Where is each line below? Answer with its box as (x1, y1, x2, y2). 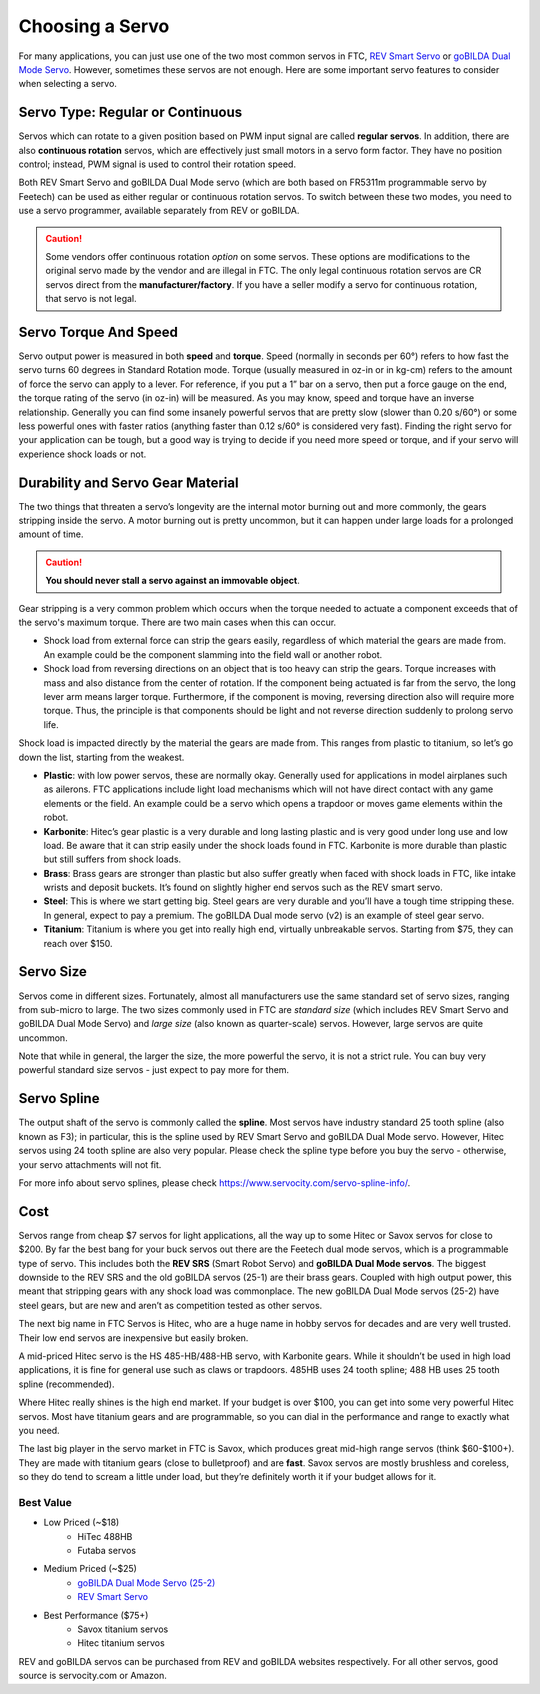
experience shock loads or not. (18, 448, 147, 460)
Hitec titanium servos (77, 1637, 165, 1649)
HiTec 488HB (77, 1530, 133, 1542)
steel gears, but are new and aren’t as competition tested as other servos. (18, 1299, 323, 1311)
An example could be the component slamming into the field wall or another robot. (43, 648, 383, 660)
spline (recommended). (18, 1378, 115, 1390)
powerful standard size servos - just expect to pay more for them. (18, 1064, 290, 1076)
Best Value (18, 1495, 72, 1509)
